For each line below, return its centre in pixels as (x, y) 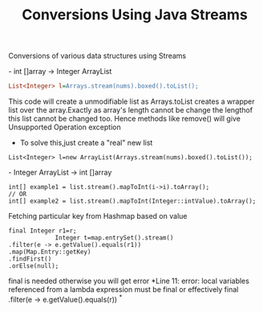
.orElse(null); (34, 266)
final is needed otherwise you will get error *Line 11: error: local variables (129, 281)
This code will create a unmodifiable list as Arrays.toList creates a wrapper (131, 101)
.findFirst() (30, 259)
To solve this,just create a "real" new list (86, 143)
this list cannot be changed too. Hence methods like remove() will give (124, 119)
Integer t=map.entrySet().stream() (114, 238)
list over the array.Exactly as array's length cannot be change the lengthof (131, 110)
